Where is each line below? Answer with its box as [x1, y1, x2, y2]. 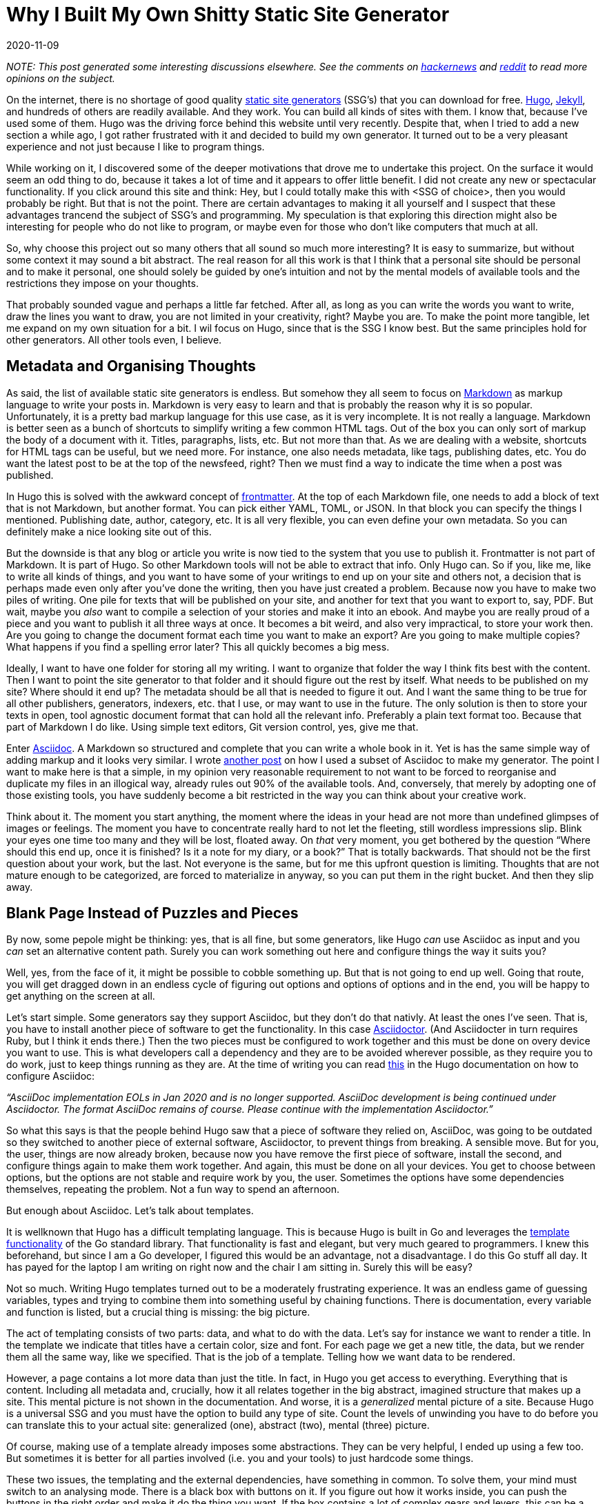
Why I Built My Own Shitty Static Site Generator [6, 3, 450, 26]
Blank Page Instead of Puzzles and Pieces [6, 904, 299, 922]
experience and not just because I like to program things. [6, 140, 265, 152]
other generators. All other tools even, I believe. [6, 333, 222, 346]
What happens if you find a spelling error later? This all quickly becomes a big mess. [6, 640, 390, 653]
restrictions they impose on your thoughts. [6, 277, 199, 289]
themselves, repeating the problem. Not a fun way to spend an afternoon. [6, 1183, 340, 1196]
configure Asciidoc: [6, 1070, 95, 1082]
